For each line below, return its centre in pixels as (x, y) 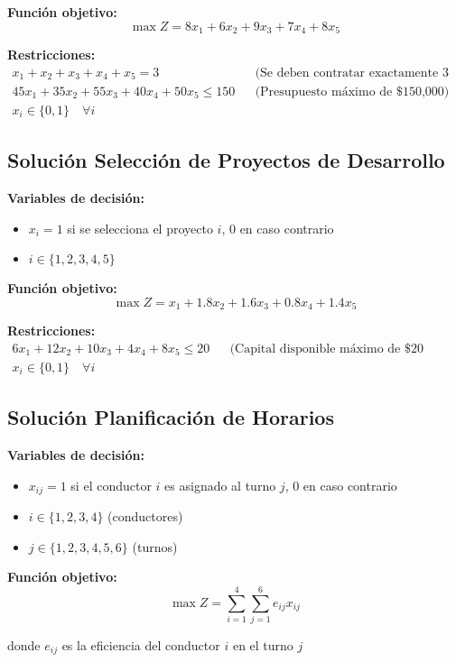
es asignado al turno (220, 485)
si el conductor (111, 485)
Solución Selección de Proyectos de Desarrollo (226, 160)
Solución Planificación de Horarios (171, 417)
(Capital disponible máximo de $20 (326, 349)
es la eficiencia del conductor (141, 644)
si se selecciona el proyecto (140, 228)
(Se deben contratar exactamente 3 (352, 73)
